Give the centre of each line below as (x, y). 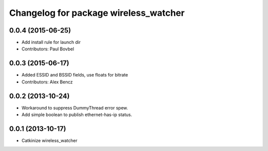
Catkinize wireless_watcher (50, 140)
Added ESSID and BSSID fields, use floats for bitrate (75, 75)
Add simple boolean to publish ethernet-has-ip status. (77, 115)
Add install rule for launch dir (51, 42)
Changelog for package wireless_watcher (97, 13)
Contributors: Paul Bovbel (48, 49)
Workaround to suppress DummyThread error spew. (75, 108)
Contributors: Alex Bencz (47, 82)
